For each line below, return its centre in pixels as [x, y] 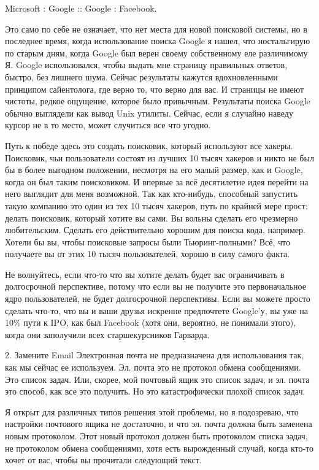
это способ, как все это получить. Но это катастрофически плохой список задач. [155, 391]
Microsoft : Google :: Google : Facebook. [81, 8]
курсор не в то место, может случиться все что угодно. [108, 125]
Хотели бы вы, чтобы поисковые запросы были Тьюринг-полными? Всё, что [148, 241]
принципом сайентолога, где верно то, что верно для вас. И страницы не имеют [155, 89]
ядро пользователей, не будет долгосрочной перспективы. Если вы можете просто [158, 299]
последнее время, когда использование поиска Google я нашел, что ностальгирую [158, 41]
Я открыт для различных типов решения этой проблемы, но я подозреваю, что [152, 411]
